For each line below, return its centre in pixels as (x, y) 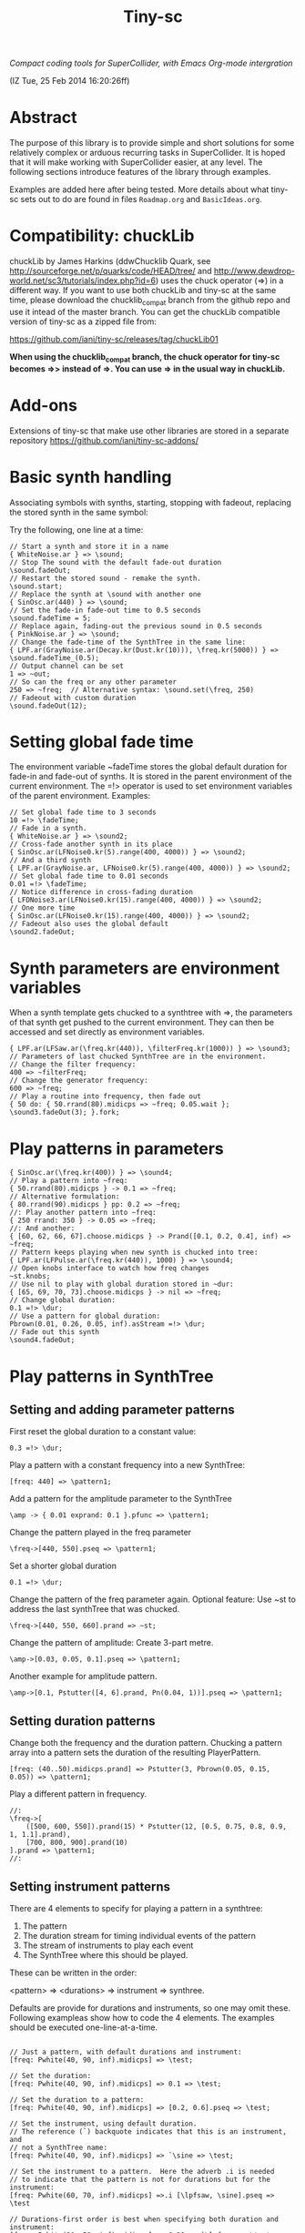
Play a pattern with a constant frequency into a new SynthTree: (127, 1465)
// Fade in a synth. (49, 829)
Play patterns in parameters (117, 1148)
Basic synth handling (91, 477)
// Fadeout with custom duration (73, 698)
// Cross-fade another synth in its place (91, 844)
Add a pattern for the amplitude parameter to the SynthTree (121, 1499)
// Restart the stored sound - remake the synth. (106, 578)
